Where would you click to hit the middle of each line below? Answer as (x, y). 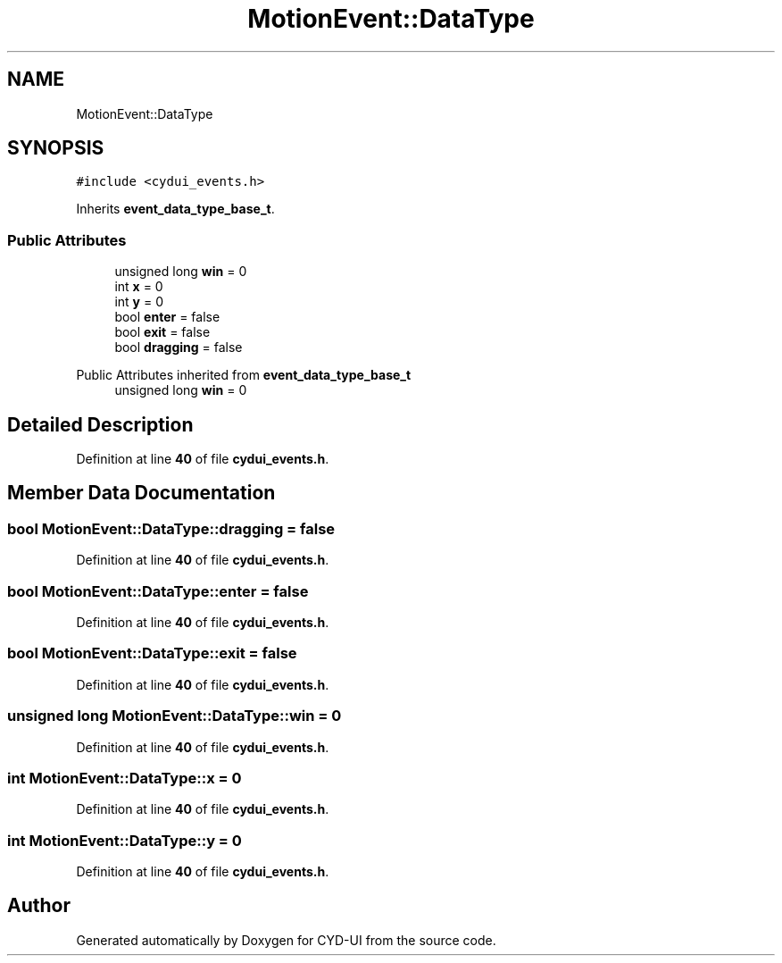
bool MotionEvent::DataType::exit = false (152, 653)
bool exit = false (162, 332)
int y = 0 (139, 302)
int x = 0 (139, 287)
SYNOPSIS (56, 148)
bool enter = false (167, 317)
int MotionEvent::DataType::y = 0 (125, 840)
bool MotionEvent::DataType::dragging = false (171, 528)
